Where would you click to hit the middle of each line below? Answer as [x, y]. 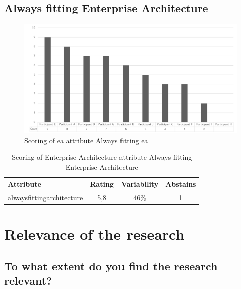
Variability [140, 184]
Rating [102, 184]
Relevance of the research [94, 234]
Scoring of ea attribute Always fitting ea [86, 140]
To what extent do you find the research [111, 266]
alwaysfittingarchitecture [45, 197]
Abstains [181, 184]
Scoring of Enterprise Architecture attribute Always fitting [102, 157]
